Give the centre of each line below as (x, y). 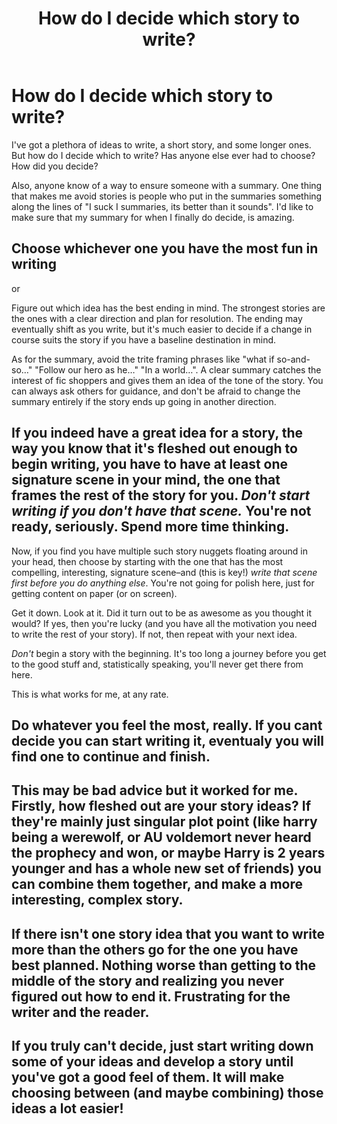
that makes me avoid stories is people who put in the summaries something (167, 196)
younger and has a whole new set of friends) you (166, 868)
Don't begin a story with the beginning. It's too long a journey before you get (169, 653)
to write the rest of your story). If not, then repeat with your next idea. (154, 634)
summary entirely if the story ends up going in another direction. (144, 401)
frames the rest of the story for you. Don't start (161, 495)
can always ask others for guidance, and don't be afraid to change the (156, 391)
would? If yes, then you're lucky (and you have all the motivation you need (164, 623)
